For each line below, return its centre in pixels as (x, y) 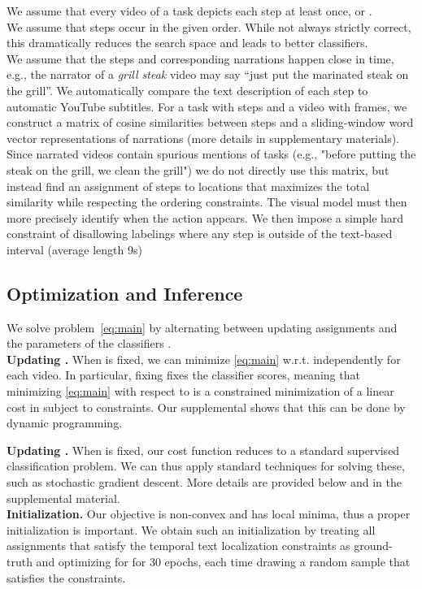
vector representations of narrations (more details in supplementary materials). (203, 138)
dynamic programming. (65, 423)
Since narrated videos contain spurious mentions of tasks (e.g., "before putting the (211, 154)
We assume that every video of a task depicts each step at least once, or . (189, 11)
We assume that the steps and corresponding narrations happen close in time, (200, 58)
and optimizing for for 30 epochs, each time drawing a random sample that (223, 562)
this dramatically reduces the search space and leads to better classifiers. (187, 43)
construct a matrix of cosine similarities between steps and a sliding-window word (210, 122)
